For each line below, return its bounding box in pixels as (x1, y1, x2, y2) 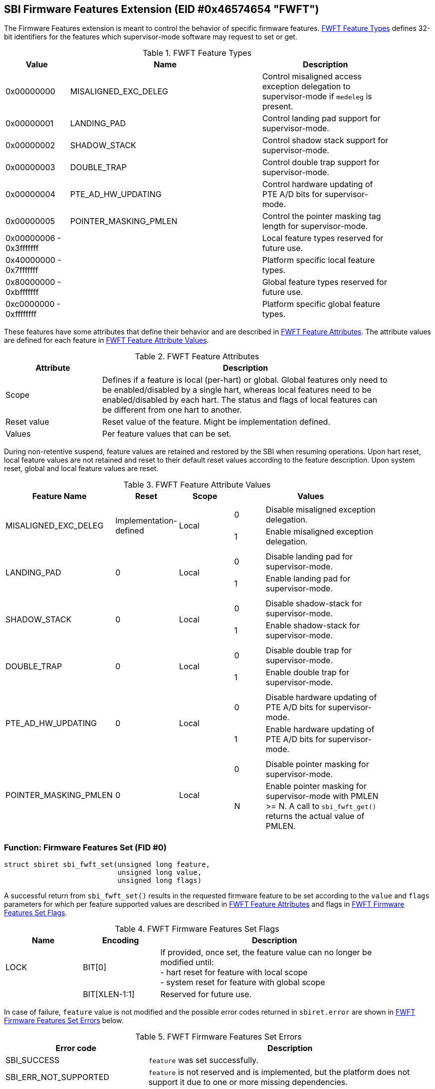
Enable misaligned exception (265, 527, 373, 537)
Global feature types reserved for (262, 277, 387, 287)
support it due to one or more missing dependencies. (148, 1077, 348, 1088)
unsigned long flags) (117, 876, 202, 885)
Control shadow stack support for (262, 135, 389, 146)
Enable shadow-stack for (265, 620, 360, 631)
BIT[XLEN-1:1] (83, 989, 135, 1000)
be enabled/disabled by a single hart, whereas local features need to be (102, 385, 372, 395)
